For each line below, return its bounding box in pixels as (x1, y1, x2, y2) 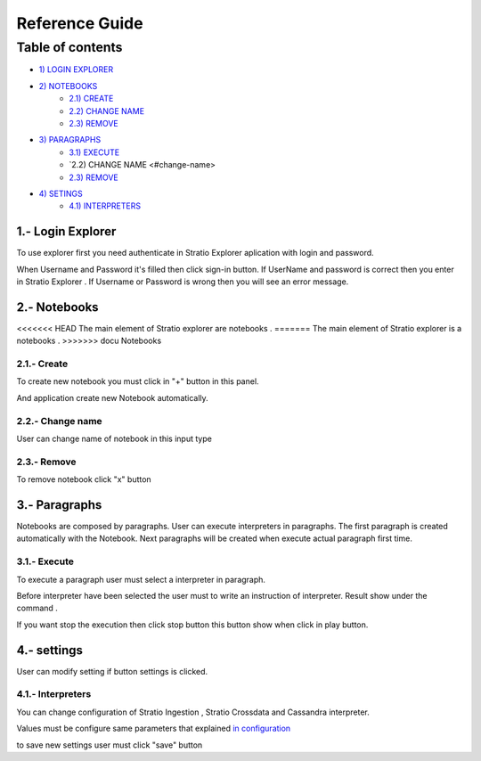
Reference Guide (16, 13, 143, 33)
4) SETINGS (38, 188, 84, 199)
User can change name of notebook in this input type (16, 433, 213, 444)
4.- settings (16, 642, 84, 658)
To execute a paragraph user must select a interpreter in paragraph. (16, 574, 266, 585)
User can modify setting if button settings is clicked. (16, 666, 208, 676)
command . (16, 602, 58, 614)
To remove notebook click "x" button (16, 474, 151, 485)
